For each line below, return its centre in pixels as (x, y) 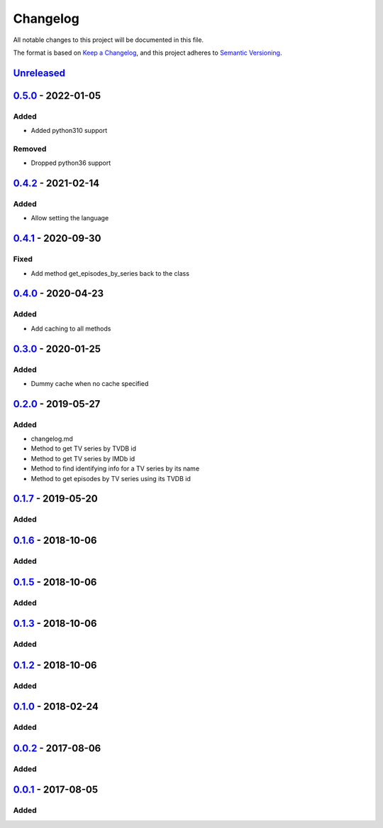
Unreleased (39, 73)
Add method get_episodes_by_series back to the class (110, 273)
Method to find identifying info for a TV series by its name (115, 468)
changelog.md (52, 439)
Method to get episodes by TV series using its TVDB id (111, 478)
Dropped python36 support (71, 163)
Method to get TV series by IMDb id (83, 458)
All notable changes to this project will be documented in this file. (109, 40)
